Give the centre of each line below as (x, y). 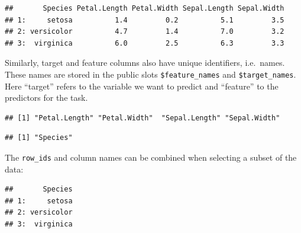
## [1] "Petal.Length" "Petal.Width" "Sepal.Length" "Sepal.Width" (143, 118)
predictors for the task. (46, 98)
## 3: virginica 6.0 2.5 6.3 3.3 (145, 43)
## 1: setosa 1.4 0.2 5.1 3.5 (145, 20)
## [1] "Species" (39, 138)
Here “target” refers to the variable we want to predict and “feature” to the (142, 86)
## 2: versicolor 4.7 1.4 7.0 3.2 (145, 32)
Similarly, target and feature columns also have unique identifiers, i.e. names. (145, 63)
